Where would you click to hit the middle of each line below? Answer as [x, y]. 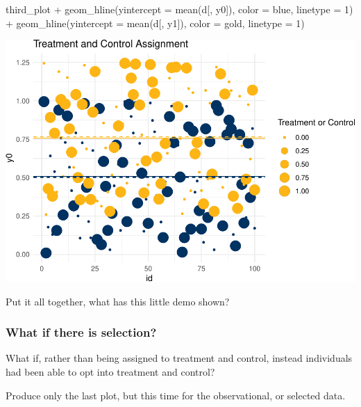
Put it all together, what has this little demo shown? [118, 301]
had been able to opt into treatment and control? [110, 371]
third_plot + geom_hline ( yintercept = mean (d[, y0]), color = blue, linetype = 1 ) [179, 9]
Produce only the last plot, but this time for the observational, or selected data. [176, 395]
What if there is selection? [81, 332]
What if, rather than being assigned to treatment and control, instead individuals [179, 358]
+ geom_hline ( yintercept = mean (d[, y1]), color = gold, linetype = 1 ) [155, 23]
